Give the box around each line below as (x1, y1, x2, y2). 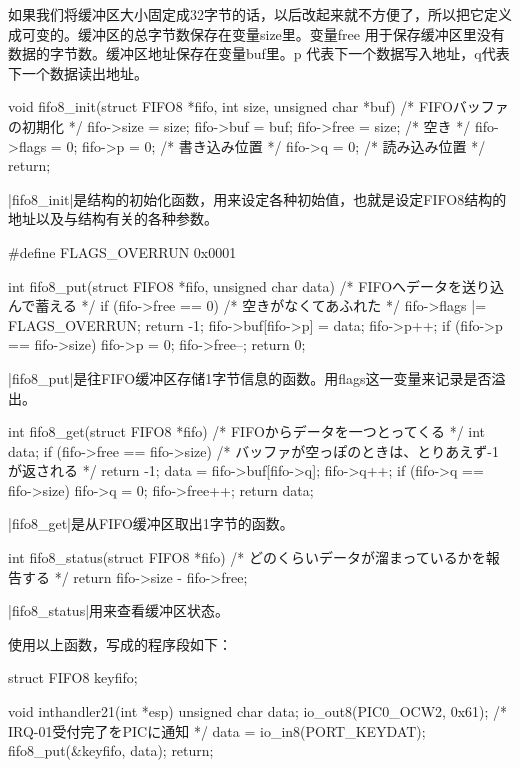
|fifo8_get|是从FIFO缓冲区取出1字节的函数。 (8, 513, 294, 534)
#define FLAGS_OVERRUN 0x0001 (8, 241, 237, 262)
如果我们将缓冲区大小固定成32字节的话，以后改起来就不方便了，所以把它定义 (8, 4, 512, 24)
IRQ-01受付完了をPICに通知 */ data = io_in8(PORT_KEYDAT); (8, 720, 426, 741)
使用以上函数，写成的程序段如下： (8, 633, 232, 654)
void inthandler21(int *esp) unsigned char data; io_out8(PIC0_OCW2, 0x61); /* (8, 701, 508, 722)
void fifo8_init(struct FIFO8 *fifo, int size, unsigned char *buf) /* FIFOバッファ (8, 96, 509, 117)
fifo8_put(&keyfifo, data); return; (8, 740, 214, 761)
